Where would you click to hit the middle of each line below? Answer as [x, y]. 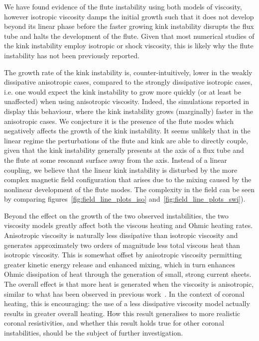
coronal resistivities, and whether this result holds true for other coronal [114, 323]
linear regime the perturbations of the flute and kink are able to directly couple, [126, 140]
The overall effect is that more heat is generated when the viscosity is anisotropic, [129, 284]
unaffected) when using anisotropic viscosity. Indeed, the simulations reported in [127, 101]
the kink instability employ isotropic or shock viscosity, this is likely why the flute [129, 46]
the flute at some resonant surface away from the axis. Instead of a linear [116, 160]
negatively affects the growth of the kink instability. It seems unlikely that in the [127, 131]
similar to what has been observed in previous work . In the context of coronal [124, 293]
